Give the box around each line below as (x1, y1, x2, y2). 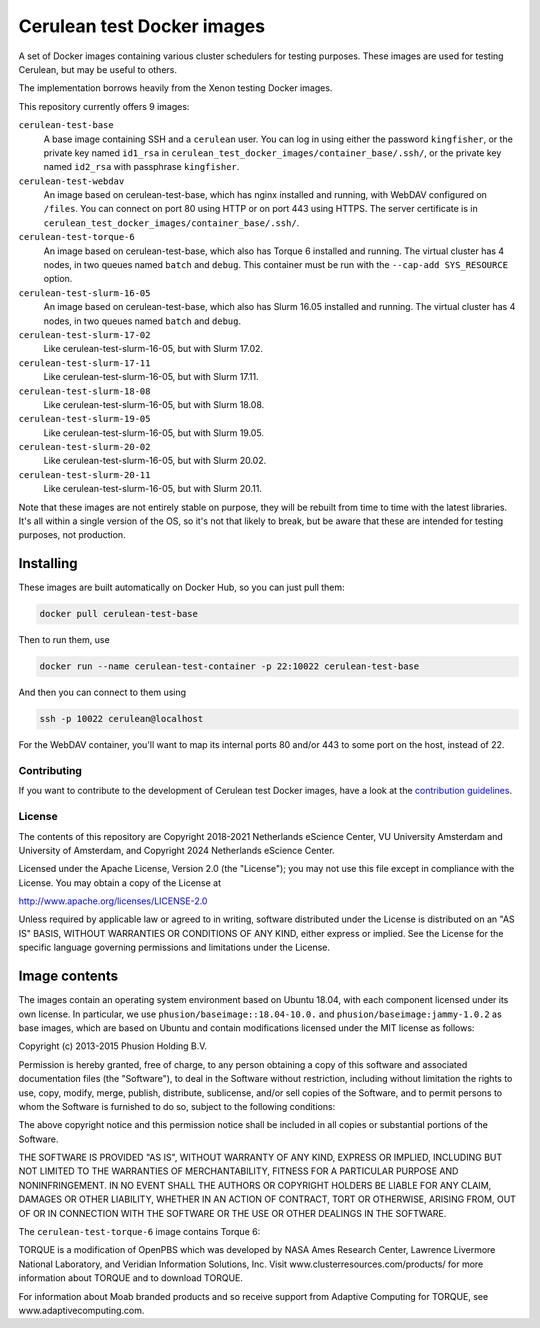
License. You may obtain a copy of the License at (18, 876, 222, 889)
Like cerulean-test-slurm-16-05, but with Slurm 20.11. (43, 483, 262, 495)
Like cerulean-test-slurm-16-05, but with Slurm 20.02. (43, 455, 267, 467)
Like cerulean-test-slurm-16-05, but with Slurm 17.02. (43, 343, 264, 355)
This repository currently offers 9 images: (18, 100, 190, 112)
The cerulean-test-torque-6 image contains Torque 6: (18, 1226, 261, 1238)
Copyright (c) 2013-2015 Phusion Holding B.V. (18, 1040, 208, 1052)
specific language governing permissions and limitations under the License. (18, 941, 330, 954)
